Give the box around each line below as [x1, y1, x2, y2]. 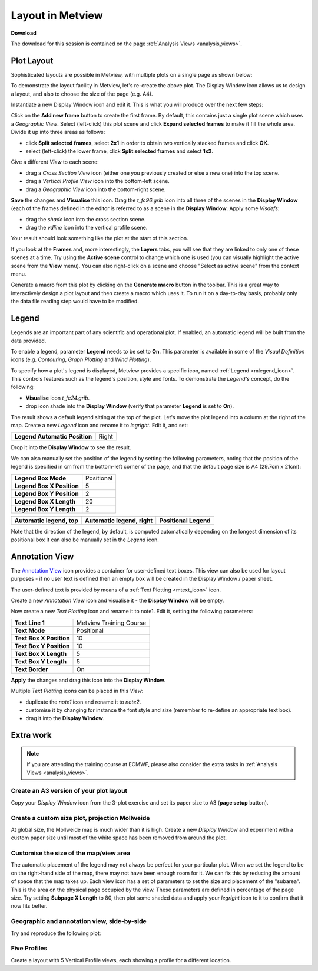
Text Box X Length [14, 649, 67, 658]
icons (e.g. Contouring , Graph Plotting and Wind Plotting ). [11, 356, 151, 363]
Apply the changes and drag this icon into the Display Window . [11, 676, 166, 684]
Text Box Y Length [14, 657, 67, 665]
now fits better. [11, 903, 48, 910]
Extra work [11, 730, 52, 740]
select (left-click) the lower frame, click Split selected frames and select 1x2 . [25, 148, 213, 155]
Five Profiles [11, 944, 48, 953]
